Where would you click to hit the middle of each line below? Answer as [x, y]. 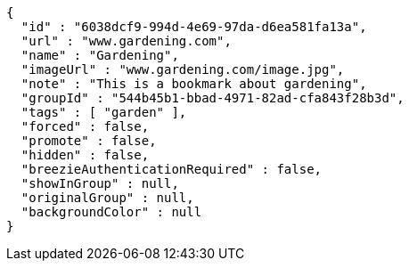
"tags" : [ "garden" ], [104, 112]
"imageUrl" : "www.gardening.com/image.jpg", [183, 69]
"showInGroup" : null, [100, 183]
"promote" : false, [89, 141]
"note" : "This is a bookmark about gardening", [194, 84]
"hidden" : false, [85, 155]
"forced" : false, [85, 126]
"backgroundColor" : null [111, 212]
